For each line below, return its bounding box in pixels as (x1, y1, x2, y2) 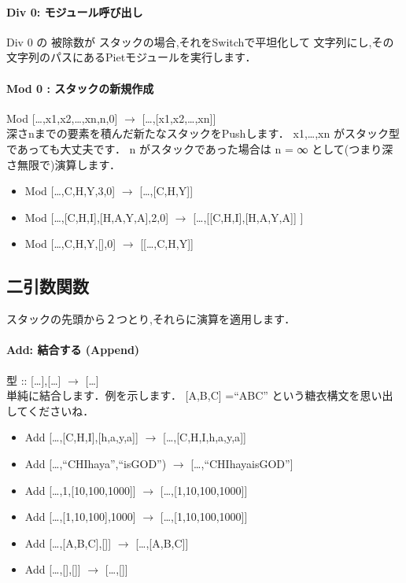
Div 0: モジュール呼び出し (6, 3, 143, 20)
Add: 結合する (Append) (6, 341, 140, 358)
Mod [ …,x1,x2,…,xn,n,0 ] (6, 109, 118, 126)
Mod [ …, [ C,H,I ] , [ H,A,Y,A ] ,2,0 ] (24, 208, 169, 225)
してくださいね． (6, 402, 94, 419)
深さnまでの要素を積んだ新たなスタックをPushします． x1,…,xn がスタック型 (6, 125, 400, 142)
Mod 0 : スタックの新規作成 (6, 79, 154, 96)
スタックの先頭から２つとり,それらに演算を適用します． (6, 311, 296, 327)
